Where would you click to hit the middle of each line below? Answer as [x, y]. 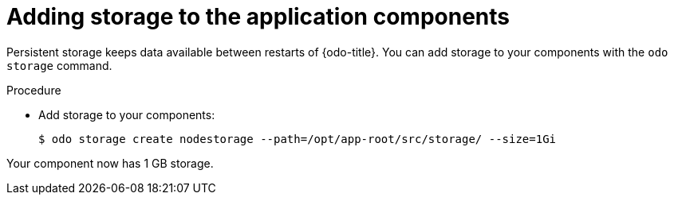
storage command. [59, 65]
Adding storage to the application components [258, 17]
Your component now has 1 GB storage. [110, 163]
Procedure [34, 90]
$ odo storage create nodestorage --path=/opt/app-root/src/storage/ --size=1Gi [298, 139]
